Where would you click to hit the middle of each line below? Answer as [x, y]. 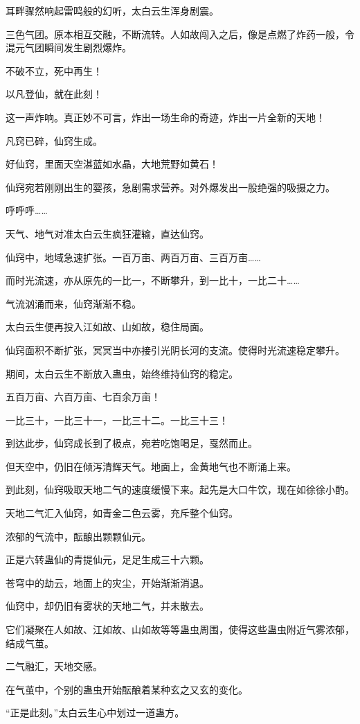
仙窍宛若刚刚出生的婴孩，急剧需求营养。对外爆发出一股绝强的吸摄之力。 [170, 187]
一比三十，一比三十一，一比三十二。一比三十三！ [117, 420]
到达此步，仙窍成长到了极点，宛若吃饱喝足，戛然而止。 [132, 443]
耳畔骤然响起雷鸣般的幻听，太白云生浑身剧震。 [112, 10]
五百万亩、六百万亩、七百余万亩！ [83, 397]
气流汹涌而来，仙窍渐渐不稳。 [73, 303]
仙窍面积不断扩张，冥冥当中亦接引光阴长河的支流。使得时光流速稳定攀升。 [175, 350]
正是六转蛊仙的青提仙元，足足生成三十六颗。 [107, 559]
